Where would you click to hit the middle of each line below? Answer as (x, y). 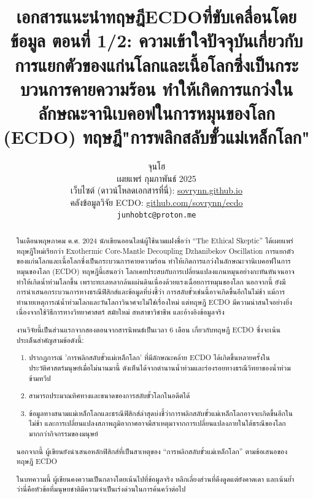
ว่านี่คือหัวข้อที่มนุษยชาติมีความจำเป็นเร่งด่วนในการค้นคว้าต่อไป (101, 489)
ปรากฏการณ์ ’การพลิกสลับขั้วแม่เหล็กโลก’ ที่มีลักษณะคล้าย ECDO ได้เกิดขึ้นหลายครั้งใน (149, 357)
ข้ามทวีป (40, 378)
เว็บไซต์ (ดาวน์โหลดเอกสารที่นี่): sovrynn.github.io (156, 190)
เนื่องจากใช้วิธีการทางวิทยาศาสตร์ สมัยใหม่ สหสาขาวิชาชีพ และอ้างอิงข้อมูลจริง (120, 312)
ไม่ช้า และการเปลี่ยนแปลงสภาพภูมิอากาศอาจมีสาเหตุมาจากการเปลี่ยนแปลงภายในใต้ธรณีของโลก (157, 423)
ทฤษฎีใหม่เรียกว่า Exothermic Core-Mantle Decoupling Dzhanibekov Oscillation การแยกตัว (155, 250)
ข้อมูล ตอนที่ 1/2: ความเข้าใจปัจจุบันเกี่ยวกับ (156, 40)
